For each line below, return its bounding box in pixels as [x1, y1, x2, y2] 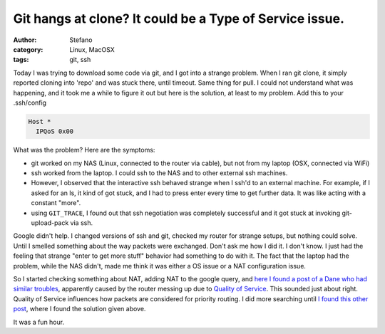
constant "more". [31, 199, 81, 207]
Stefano [69, 36, 93, 44]
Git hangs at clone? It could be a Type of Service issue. [13, 11, 345, 26]
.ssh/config [13, 98, 46, 107]
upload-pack [31, 218, 69, 227]
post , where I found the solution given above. [13, 305, 146, 313]
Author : [13, 36, 37, 44]
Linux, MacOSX [69, 45, 115, 53]
